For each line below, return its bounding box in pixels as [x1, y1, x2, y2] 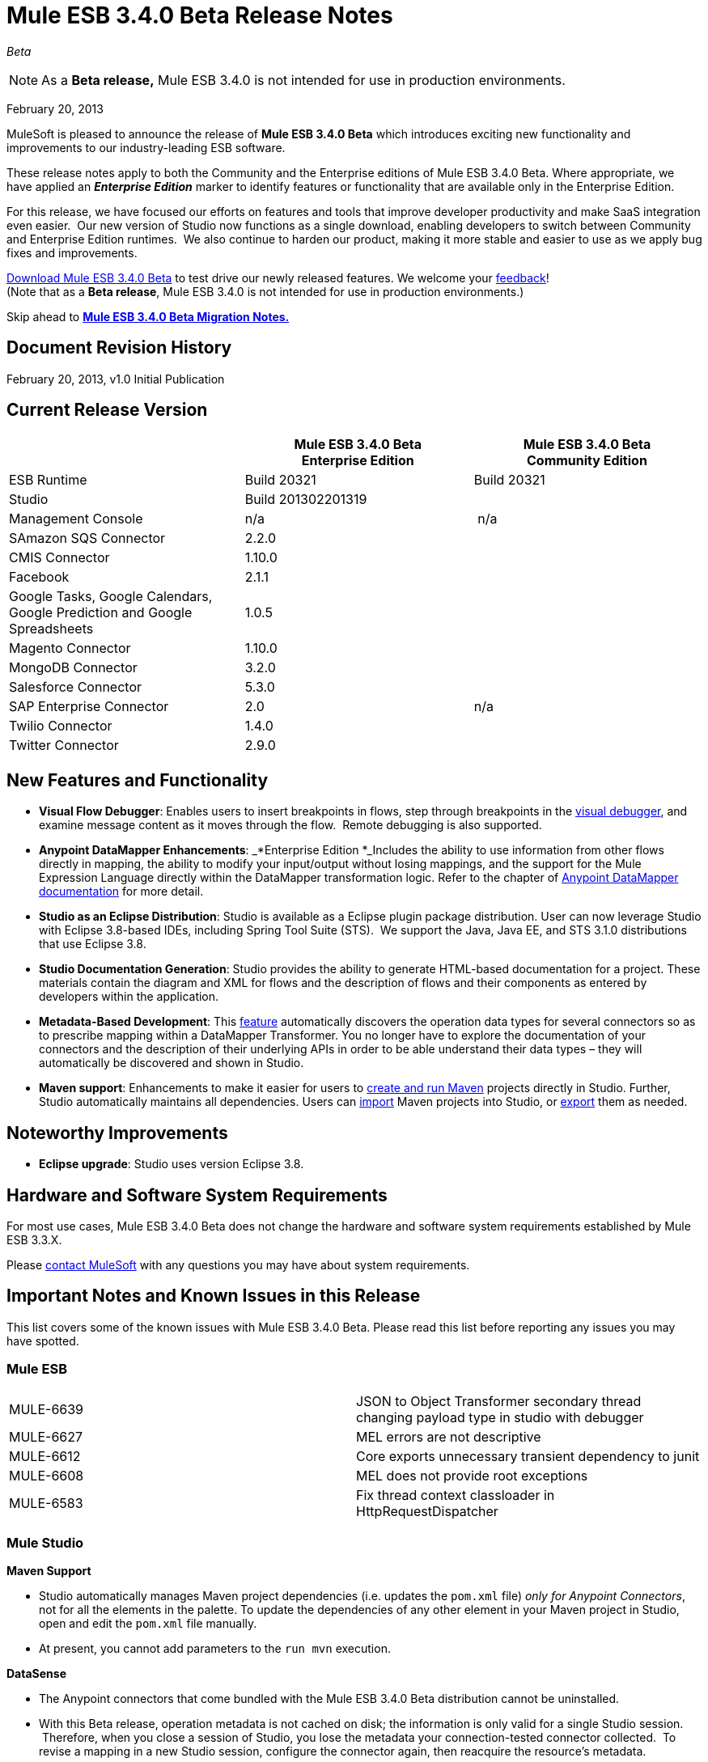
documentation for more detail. [39, 884, 204, 899]
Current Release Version [6, 400, 208, 421]
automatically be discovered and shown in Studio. [39, 1056, 304, 1070]
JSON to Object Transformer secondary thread [356, 1392, 642, 1409]
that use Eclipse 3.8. [39, 937, 146, 951]
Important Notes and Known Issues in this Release [6, 1285, 421, 1307]
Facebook [9, 569, 70, 586]
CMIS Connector [9, 549, 110, 566]
